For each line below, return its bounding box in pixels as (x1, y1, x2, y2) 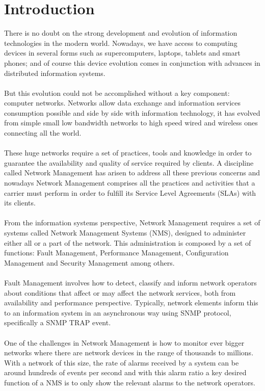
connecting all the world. (4, 127, 82, 138)
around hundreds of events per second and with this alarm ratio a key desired (4, 367, 247, 378)
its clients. (4, 197, 36, 208)
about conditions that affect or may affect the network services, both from (4, 287, 236, 298)
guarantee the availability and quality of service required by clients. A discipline (4, 157, 254, 168)
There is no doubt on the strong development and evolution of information (4, 28, 237, 38)
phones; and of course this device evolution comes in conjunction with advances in (4, 57, 260, 68)
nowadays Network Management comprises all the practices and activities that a (4, 177, 255, 188)
